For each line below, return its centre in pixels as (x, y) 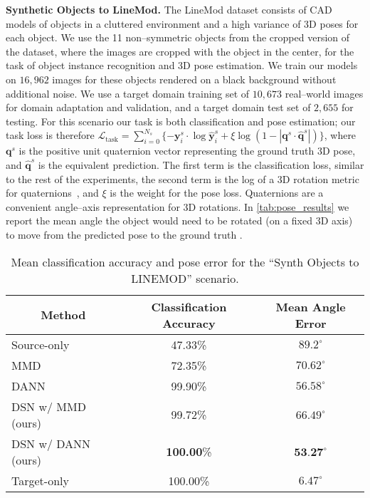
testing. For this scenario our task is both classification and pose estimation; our (181, 121)
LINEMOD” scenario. (185, 278)
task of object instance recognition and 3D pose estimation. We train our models (182, 65)
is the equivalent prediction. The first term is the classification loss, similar (201, 164)
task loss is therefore (50, 135)
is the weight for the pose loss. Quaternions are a (217, 193)
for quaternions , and (52, 193)
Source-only (41, 344)
